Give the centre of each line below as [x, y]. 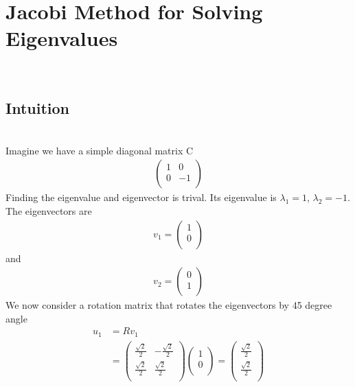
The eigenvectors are [49, 210]
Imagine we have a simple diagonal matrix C [100, 150]
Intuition [37, 108]
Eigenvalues [62, 38]
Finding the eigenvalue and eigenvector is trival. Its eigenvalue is [141, 197]
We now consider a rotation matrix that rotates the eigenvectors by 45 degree [169, 305]
